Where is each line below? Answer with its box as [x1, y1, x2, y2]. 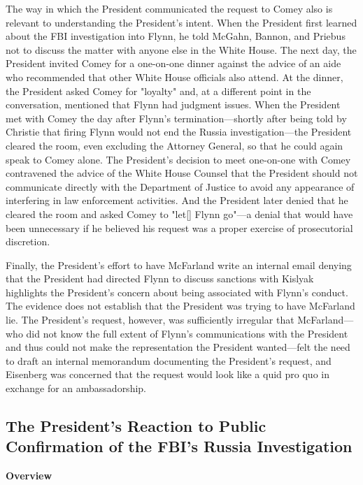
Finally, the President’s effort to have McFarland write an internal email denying [6, 257, 352, 272]
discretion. [6, 234, 50, 249]
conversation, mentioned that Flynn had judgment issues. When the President [6, 97, 341, 112]
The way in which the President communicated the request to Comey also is [6, 1, 333, 15]
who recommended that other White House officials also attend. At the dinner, [6, 69, 343, 84]
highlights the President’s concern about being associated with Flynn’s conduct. [6, 284, 348, 299]
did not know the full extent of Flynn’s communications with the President [26, 326, 348, 340]
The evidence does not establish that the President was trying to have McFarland [6, 298, 355, 313]
